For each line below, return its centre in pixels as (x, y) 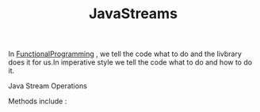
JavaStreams (133, 14)
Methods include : (38, 101)
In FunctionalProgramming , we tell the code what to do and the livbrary (125, 54)
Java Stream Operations (48, 86)
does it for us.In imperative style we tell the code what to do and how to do (130, 62)
